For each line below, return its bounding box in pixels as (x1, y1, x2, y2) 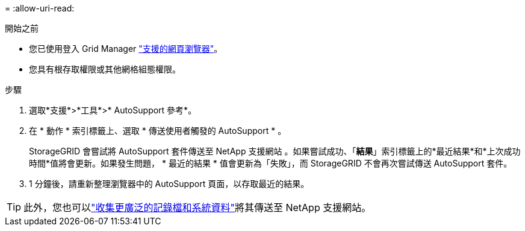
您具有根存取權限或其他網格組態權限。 (29, 64, 181, 74)
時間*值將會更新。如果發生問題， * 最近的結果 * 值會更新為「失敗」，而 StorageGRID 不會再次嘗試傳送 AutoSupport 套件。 (29, 158, 512, 168)
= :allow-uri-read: (5, 3, 75, 13)
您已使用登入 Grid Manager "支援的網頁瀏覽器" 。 (29, 43, 223, 54)
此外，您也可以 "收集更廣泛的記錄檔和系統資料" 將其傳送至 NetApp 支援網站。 (23, 201, 371, 214)
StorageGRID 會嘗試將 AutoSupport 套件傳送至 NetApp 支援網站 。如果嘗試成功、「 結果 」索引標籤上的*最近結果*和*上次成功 (29, 146, 521, 156)
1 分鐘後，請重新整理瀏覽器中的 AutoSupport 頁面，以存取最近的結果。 (29, 179, 309, 189)
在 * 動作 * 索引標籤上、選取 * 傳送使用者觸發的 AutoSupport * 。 (29, 125, 287, 136)
